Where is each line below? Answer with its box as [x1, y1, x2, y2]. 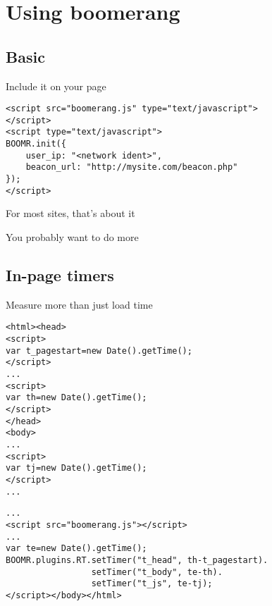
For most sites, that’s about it [6, 206, 135, 221]
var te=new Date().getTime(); [6, 543, 147, 554]
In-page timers [6, 264, 114, 285]
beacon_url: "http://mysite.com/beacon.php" [25, 162, 238, 173]
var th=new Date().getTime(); [6, 392, 147, 403]
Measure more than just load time [6, 297, 153, 311]
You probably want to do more [6, 230, 139, 245]
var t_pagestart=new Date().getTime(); [6, 345, 192, 356]
